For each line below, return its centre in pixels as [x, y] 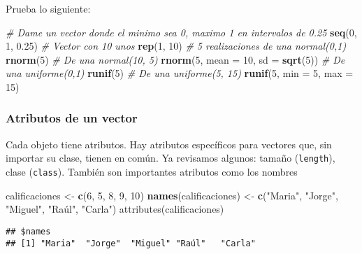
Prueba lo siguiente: [48, 8]
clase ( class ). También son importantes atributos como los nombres [152, 172]
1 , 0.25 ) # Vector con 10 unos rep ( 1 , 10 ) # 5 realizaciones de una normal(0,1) [176, 46]
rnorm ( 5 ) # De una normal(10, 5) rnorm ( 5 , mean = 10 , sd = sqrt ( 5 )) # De [175, 59]
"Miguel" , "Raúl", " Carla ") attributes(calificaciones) [115, 209]
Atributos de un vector [72, 118]
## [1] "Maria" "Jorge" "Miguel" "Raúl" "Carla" [131, 243]
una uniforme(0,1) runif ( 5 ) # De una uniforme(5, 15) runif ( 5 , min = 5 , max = [180, 73]
